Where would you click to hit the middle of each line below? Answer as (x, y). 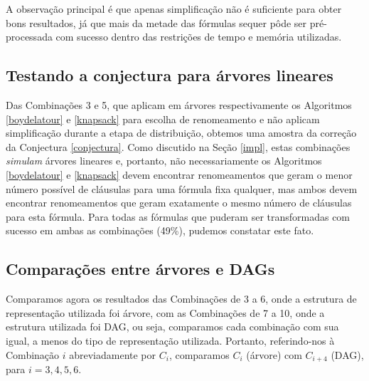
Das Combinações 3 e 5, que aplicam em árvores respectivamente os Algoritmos (179, 104)
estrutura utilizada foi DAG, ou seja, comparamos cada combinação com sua (172, 327)
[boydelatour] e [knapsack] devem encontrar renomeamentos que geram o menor (179, 174)
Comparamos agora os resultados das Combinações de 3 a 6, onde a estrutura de (181, 299)
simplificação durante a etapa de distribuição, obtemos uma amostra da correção (181, 133)
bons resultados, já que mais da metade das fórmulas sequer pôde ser (156, 22)
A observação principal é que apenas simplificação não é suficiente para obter (174, 9)
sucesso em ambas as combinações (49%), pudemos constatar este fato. (160, 230)
